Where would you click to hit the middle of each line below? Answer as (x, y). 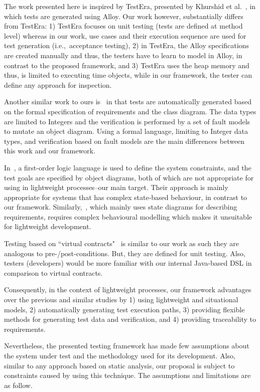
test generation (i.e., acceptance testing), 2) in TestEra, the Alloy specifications (126, 45)
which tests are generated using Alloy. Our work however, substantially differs (124, 16)
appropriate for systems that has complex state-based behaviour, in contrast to (126, 197)
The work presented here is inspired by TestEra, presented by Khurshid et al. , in (130, 6)
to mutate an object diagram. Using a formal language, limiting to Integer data (126, 131)
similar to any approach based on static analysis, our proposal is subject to (119, 365)
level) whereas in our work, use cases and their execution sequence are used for (125, 35)
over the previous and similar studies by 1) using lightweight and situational (121, 300)
